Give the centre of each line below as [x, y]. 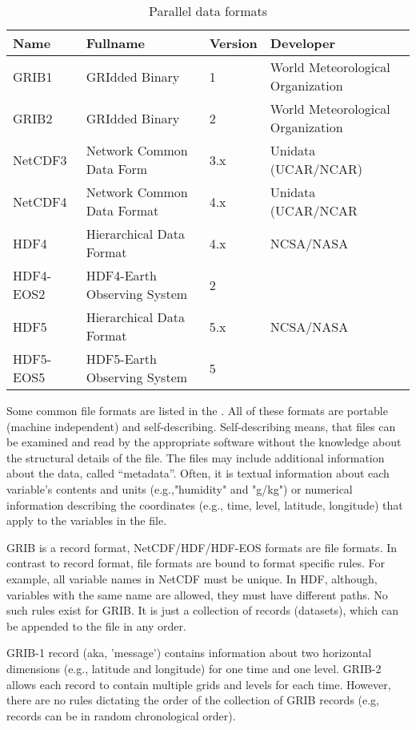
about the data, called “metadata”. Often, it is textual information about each [198, 473]
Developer [303, 43]
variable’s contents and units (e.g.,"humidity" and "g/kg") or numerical [180, 488]
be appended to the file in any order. [96, 625]
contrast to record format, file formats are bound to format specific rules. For [196, 563]
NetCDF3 [40, 159]
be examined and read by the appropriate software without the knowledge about [204, 442]
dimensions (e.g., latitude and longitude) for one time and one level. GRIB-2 [194, 668]
